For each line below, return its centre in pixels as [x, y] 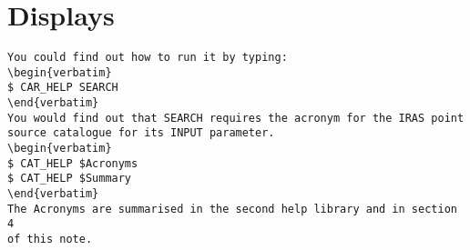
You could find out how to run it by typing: [148, 58]
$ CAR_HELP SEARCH [63, 88]
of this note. [50, 239]
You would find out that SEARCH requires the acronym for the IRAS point [236, 118]
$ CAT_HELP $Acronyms [73, 163]
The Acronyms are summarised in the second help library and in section [232, 209]
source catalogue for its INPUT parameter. [141, 133]
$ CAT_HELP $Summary [70, 179]
